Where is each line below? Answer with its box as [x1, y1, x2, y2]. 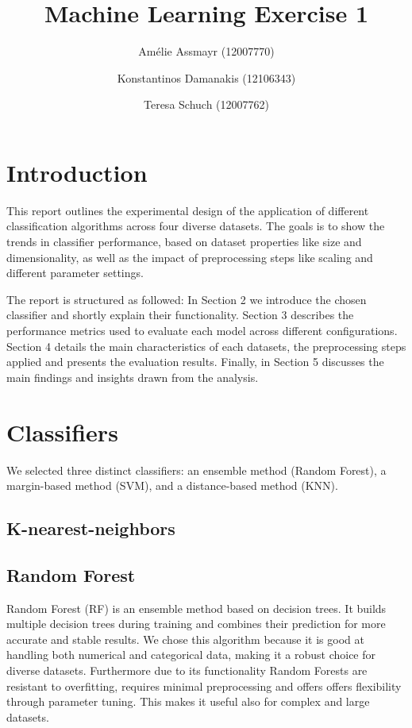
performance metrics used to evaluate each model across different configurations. [6, 322, 398, 338]
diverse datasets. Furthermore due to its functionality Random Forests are [6, 662, 368, 679]
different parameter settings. [6, 264, 144, 281]
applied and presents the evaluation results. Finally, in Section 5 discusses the [6, 353, 384, 370]
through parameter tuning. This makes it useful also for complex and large [6, 693, 370, 710]
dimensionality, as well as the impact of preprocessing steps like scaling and [6, 248, 373, 265]
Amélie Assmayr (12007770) [138, 43, 275, 60]
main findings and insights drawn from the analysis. [6, 368, 259, 385]
